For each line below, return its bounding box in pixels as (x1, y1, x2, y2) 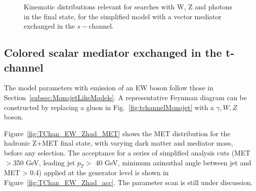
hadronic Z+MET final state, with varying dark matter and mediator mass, (4, 138, 233, 148)
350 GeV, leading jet (13, 157, 75, 167)
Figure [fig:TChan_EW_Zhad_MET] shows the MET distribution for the (4, 128, 231, 138)
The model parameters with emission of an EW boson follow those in (4, 82, 213, 93)
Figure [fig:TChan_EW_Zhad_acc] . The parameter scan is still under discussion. (4, 177, 253, 187)
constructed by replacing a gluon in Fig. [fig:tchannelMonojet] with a (4, 102, 214, 112)
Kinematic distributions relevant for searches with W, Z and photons (24, 1, 232, 11)
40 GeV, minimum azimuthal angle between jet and (95, 157, 252, 167)
